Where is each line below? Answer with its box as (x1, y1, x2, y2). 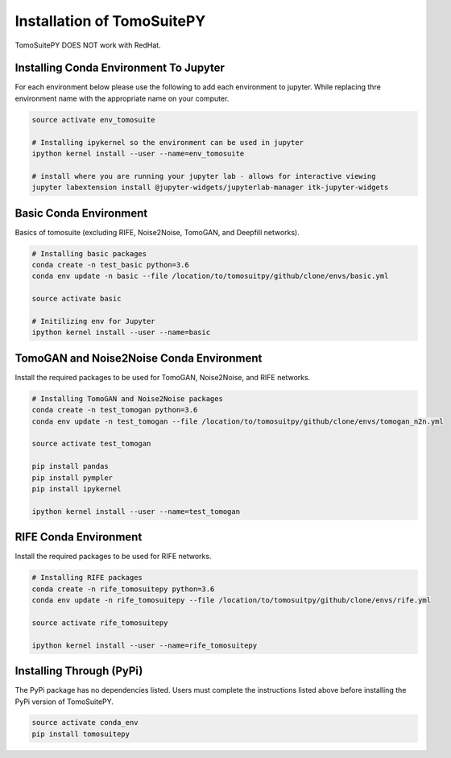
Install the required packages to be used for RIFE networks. (14, 552, 212, 561)
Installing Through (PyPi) (14, 665, 143, 678)
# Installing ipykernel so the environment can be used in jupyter (31, 138, 304, 147)
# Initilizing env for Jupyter (31, 317, 156, 325)
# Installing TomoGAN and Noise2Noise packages (31, 394, 223, 403)
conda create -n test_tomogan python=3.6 (31, 405, 198, 415)
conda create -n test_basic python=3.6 (31, 260, 189, 270)
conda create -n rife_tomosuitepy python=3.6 (31, 584, 215, 594)
